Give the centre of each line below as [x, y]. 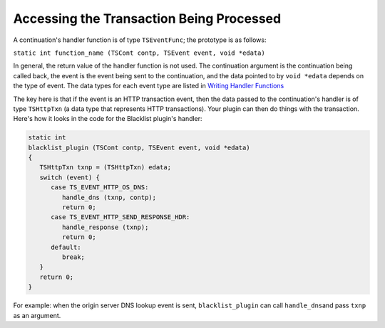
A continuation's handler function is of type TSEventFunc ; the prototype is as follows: [140, 40]
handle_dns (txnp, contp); [109, 197]
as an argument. [37, 315]
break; [73, 257]
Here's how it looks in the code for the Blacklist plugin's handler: [108, 119]
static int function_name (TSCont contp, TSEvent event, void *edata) [139, 53]
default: [66, 247]
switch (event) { [70, 177]
